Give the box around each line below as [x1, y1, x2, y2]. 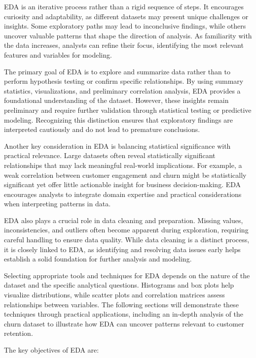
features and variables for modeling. [4, 49, 112, 60]
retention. [4, 328, 33, 338]
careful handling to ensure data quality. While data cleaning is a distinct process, [4, 234, 250, 245]
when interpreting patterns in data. [4, 198, 111, 209]
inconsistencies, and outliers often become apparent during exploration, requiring [4, 225, 249, 235]
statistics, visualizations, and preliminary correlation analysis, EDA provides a [4, 85, 241, 96]
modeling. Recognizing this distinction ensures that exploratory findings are [4, 114, 233, 125]
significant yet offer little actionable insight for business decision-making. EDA [4, 179, 241, 190]
